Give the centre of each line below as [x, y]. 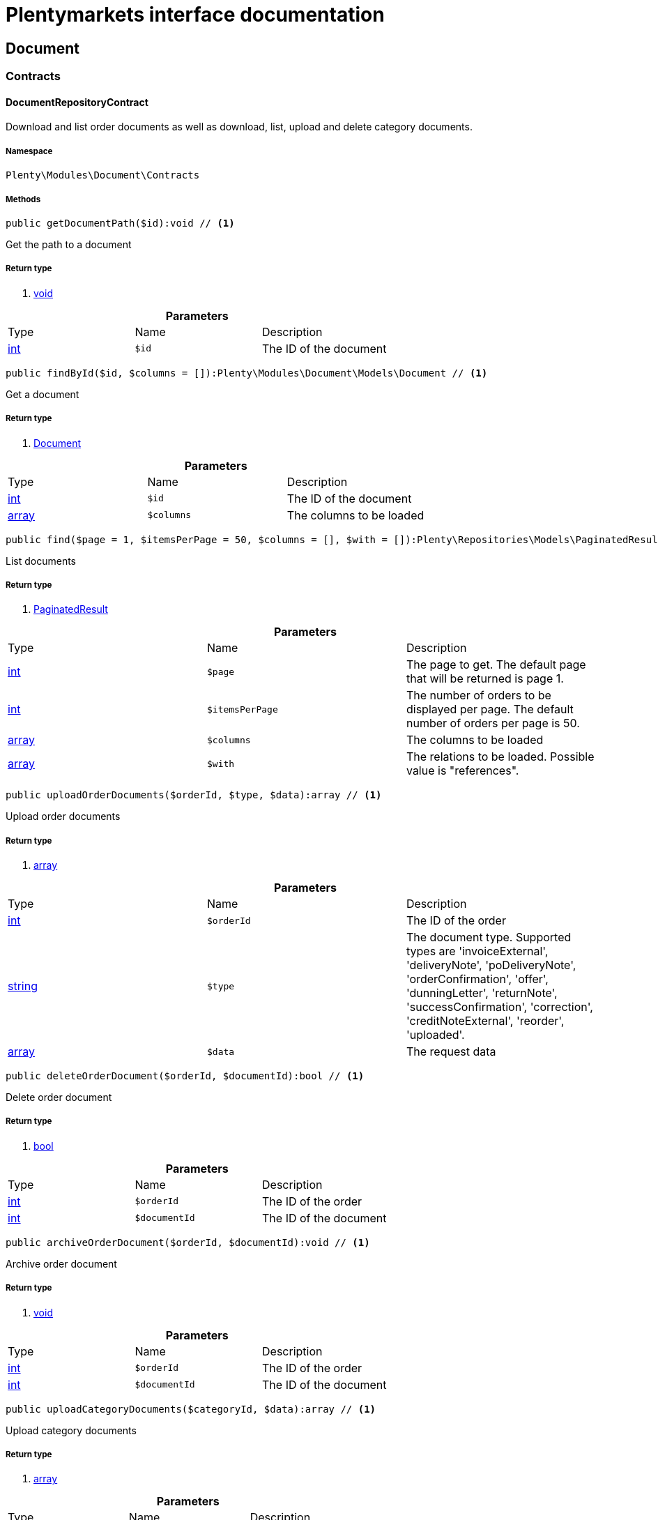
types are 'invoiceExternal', [477, 951]
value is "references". [462, 771]
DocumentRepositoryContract [77, 102]
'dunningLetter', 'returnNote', [482, 993]
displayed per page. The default [490, 709]
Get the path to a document [69, 244]
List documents [41, 561]
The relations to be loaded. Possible [500, 757]
